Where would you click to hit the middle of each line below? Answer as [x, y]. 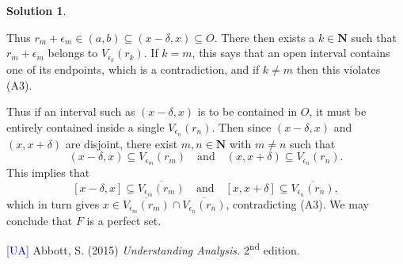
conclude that [40, 220]
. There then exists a [264, 37]
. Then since [241, 126]
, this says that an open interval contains [291, 53]
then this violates [338, 69]
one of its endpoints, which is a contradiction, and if [133, 69]
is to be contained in [247, 111]
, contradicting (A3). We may [297, 203]
